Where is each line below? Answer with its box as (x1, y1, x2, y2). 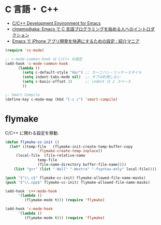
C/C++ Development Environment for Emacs (12, 20, 101, 26)
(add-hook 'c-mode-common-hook (5, 61, 68, 66)
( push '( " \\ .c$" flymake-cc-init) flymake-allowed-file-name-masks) (5, 175, 146, 180)
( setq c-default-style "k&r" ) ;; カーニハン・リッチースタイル (22, 70, 142, 75)
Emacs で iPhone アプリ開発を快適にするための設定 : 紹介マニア (12, 38, 140, 44)
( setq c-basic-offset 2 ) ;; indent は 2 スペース (22, 79, 132, 84)
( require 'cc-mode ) (5, 48, 44, 53)
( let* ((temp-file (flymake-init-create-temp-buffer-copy (9, 144, 133, 149)
